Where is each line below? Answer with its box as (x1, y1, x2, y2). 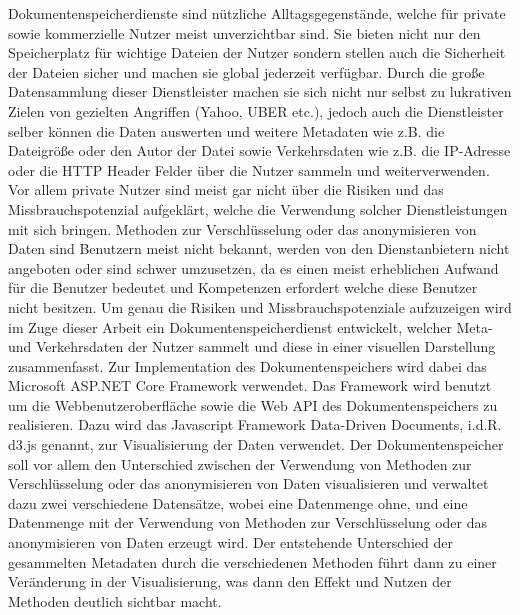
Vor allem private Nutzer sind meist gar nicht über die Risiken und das (8, 179, 444, 200)
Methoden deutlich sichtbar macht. (8, 590, 222, 611)
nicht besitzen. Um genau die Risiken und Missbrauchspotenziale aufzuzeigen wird (8, 296, 512, 317)
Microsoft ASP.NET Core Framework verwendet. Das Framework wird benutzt (8, 375, 492, 396)
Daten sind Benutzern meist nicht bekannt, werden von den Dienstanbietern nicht (8, 238, 510, 259)
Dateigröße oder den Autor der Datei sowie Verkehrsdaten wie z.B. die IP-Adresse (8, 140, 511, 161)
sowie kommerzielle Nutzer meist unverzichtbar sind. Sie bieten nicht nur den (8, 22, 481, 43)
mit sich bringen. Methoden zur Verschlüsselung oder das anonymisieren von (8, 218, 477, 239)
